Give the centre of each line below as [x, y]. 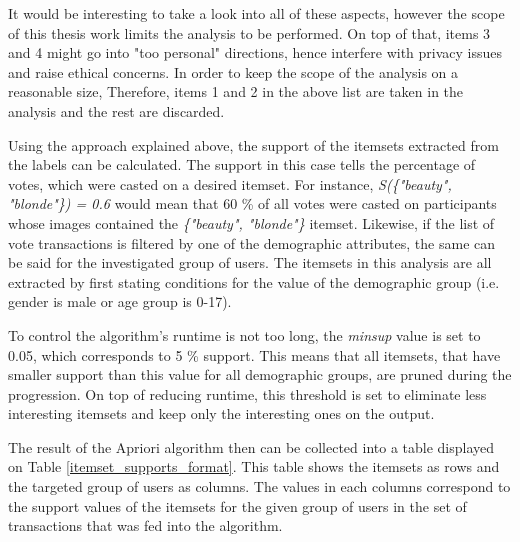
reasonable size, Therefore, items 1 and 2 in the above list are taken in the [236, 91]
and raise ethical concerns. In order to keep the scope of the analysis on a [233, 71]
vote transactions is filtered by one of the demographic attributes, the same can [252, 242]
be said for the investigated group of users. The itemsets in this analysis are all [250, 262]
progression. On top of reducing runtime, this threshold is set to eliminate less [247, 393]
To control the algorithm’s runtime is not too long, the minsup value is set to [244, 334]
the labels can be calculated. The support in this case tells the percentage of [242, 164]
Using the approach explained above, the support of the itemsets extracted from [253, 144]
